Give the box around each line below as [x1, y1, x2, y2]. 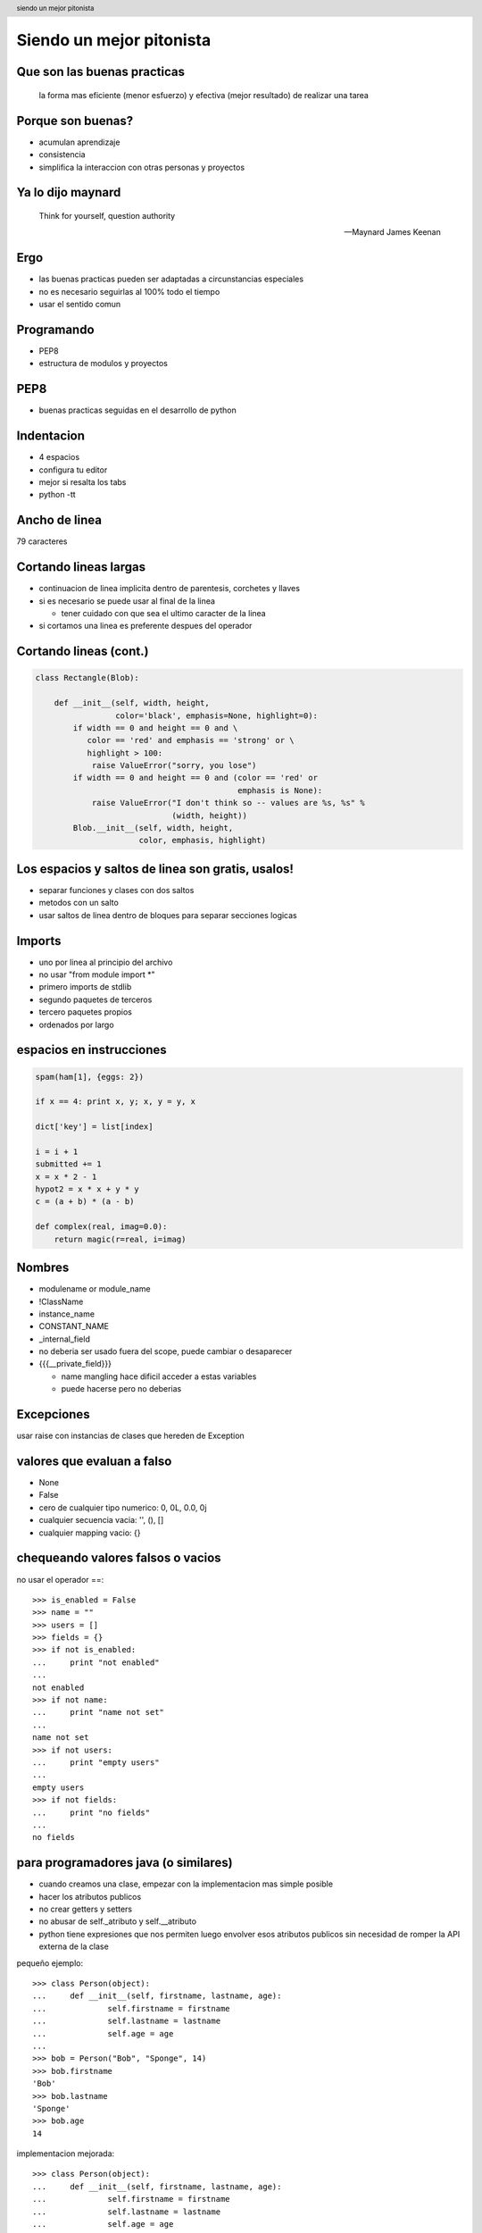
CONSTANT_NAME [38, 1321, 109, 1332]
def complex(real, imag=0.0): [35, 1222, 168, 1232]
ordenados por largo [38, 1019, 115, 1030]
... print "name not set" [32, 1707, 165, 1718]
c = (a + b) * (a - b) [35, 1197, 135, 1207]
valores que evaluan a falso [16, 1453, 172, 1468]
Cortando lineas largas [16, 559, 146, 575]
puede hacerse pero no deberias [61, 1384, 182, 1394]
